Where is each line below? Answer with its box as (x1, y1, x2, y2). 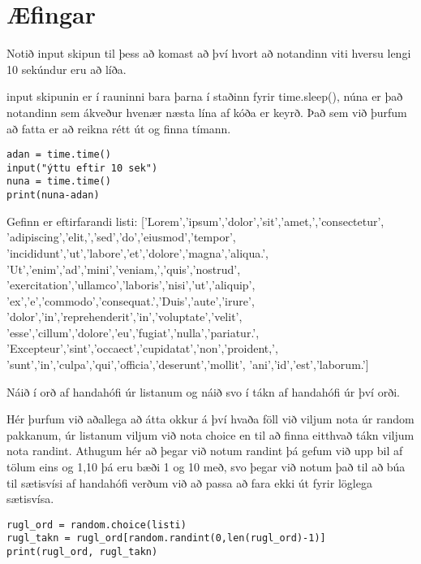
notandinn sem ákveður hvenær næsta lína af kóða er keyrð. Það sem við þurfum (6, 103, 407, 120)
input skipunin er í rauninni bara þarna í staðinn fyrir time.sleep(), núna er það (6, 88, 403, 105)
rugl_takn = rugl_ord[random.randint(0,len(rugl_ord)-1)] (6, 532, 326, 544)
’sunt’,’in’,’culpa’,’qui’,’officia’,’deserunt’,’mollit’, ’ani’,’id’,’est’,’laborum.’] (6, 356, 369, 373)
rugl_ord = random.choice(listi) (6, 518, 187, 531)
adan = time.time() (6, 149, 111, 161)
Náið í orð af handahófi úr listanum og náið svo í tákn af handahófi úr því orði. (6, 383, 400, 400)
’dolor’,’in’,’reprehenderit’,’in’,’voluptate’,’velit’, (6, 308, 243, 325)
